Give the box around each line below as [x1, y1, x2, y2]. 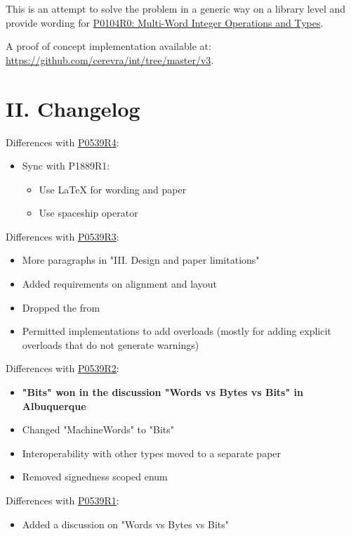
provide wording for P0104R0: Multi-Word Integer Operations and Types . [6, 15, 324, 30]
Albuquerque [22, 398, 86, 413]
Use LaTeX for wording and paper [39, 181, 187, 196]
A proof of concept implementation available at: [6, 39, 211, 53]
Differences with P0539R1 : [6, 493, 119, 507]
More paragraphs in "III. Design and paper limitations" [22, 253, 260, 267]
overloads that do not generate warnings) [22, 337, 199, 352]
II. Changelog [6, 94, 140, 122]
